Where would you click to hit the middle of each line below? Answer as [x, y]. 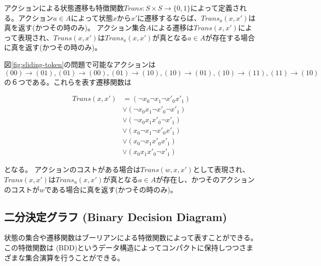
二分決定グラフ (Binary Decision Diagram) [116, 216]
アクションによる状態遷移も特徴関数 [64, 8]
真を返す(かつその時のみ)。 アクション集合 [75, 28]
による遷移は [172, 28]
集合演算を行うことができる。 [75, 257]
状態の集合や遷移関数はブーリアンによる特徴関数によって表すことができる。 [131, 237]
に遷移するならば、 [169, 17]
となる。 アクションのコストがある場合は [72, 169]
